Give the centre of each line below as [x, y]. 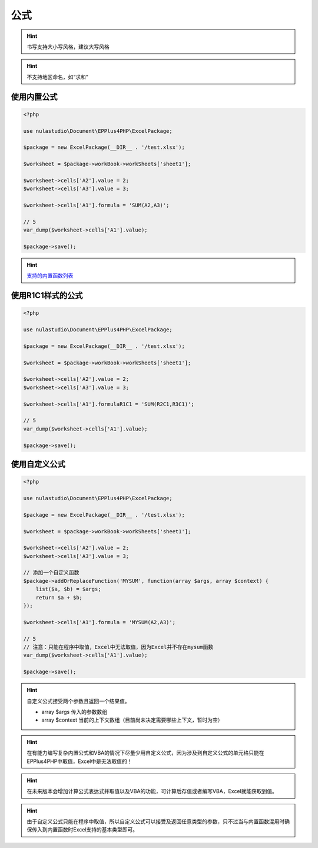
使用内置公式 [34, 97]
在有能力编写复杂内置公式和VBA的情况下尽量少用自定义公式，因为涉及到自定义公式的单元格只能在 [145, 753]
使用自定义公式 [38, 464]
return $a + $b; [59, 597]
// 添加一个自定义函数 [51, 573]
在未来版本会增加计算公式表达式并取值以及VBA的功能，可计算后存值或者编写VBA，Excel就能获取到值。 [152, 791]
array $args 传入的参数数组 [74, 712]
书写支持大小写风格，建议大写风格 [68, 47]
